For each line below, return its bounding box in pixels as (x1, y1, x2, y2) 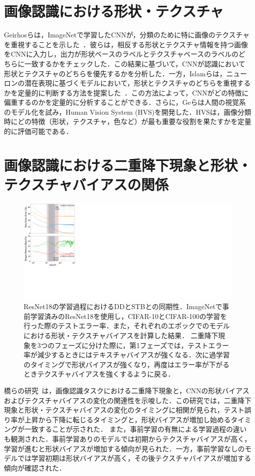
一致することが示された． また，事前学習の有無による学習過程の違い (24, 424, 247, 434)
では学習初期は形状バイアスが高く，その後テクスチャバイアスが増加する (17, 453, 252, 463)
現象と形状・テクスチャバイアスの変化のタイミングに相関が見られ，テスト (4, 405, 245, 415)
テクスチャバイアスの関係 (4, 174, 169, 194)
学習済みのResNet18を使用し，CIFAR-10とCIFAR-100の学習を (30, 311, 227, 321)
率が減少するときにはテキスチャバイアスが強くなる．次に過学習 (24, 349, 230, 360)
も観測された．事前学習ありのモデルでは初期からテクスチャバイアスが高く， (4, 433, 252, 444)
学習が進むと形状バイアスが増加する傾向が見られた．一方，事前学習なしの (4, 443, 245, 453)
